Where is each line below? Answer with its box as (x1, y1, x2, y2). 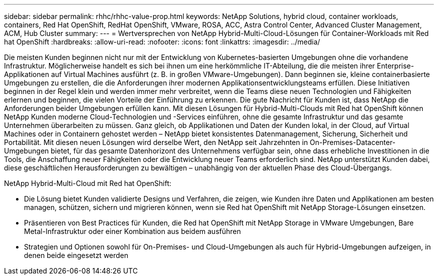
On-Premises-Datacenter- (309, 138, 395, 146)
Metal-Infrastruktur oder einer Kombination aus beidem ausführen (24, 227, 241, 235)
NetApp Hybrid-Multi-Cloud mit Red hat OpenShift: (4, 179, 171, 187)
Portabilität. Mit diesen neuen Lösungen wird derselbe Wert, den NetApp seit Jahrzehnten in (4, 138, 308, 146)
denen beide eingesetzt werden (24, 251, 128, 259)
